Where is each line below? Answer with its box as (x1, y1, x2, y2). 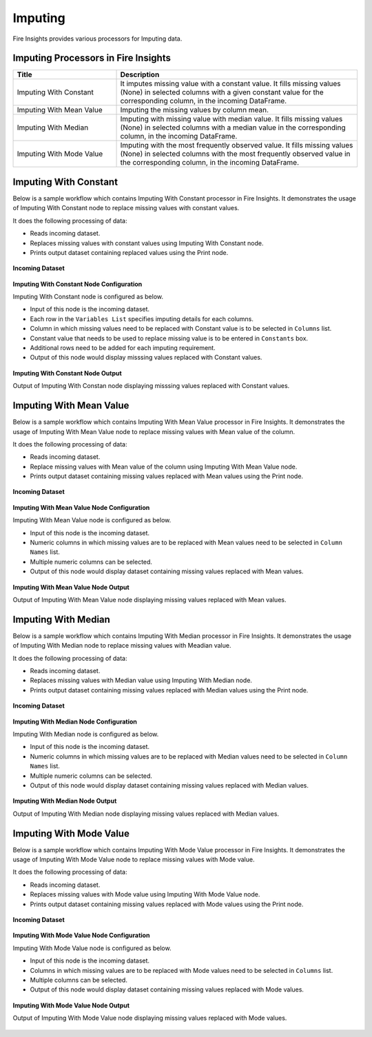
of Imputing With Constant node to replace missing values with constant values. (12, 204, 240, 212)
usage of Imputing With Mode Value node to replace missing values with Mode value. (12, 855, 255, 864)
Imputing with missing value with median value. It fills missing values (120, 114, 343, 124)
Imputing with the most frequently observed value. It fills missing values (120, 141, 353, 150)
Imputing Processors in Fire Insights (12, 52, 172, 64)
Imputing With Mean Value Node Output (12, 583, 130, 591)
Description (120, 70, 160, 79)
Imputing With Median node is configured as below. (12, 730, 159, 739)
